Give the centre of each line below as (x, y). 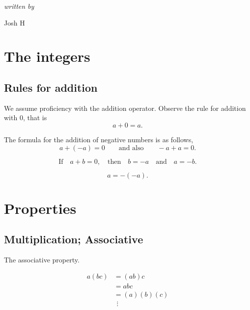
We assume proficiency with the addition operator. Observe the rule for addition (125, 108)
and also (131, 148)
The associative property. (42, 260)
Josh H (14, 22)
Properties (40, 208)
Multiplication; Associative (74, 239)
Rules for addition (51, 87)
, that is (35, 117)
